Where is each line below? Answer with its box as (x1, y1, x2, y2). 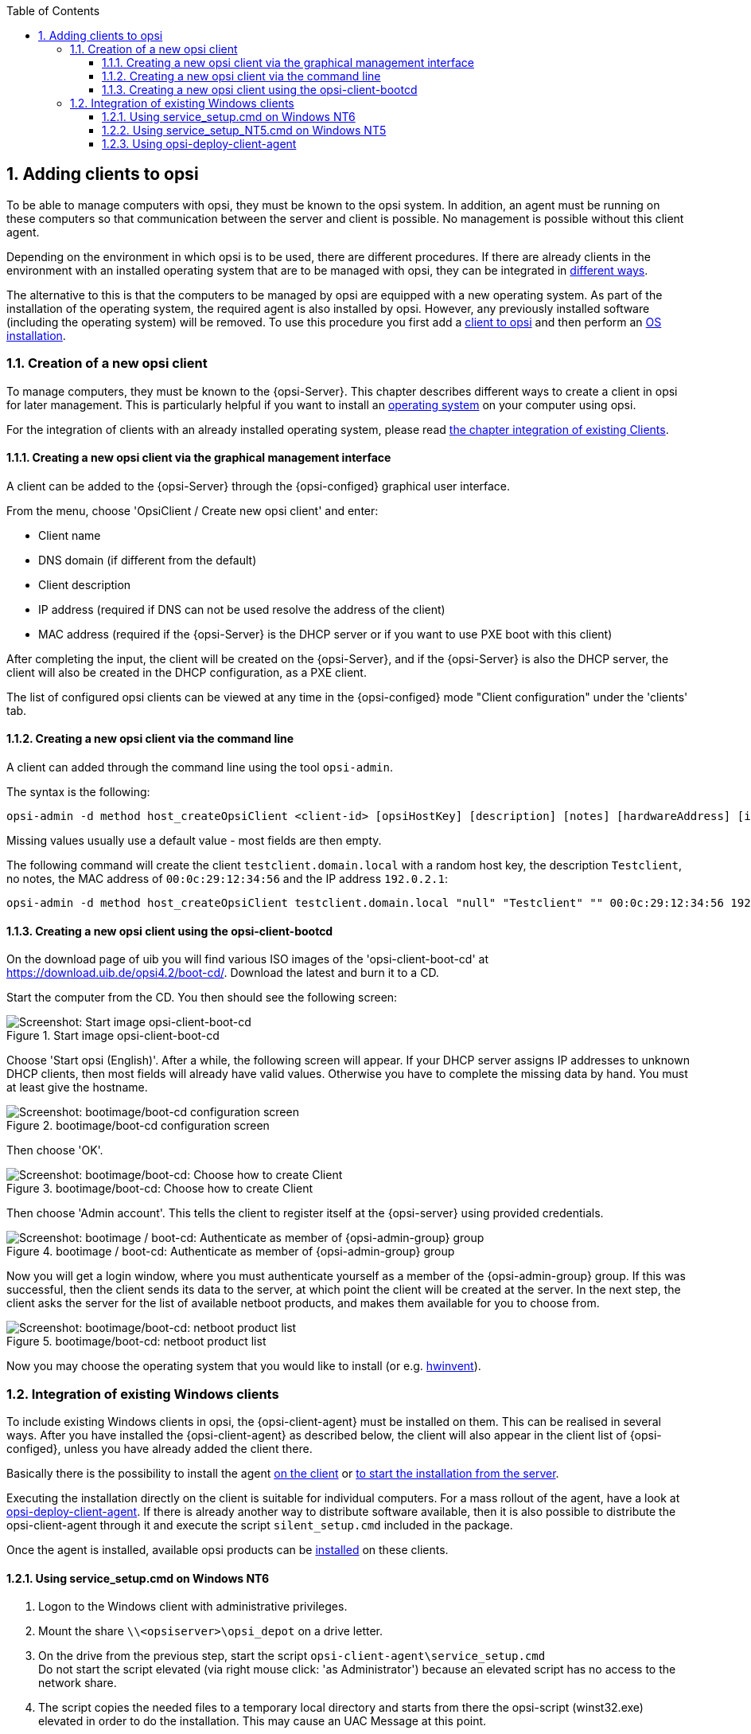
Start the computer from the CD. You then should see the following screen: (6, 990, 398, 1005)
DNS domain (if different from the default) (38, 553, 257, 567)
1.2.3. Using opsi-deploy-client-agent (102, 137, 297, 150)
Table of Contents (6, 4, 100, 18)
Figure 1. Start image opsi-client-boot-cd (6, 1029, 220, 1043)
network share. (38, 1676, 117, 1690)
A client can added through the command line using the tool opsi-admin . (6, 760, 393, 775)
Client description (38, 577, 131, 592)
